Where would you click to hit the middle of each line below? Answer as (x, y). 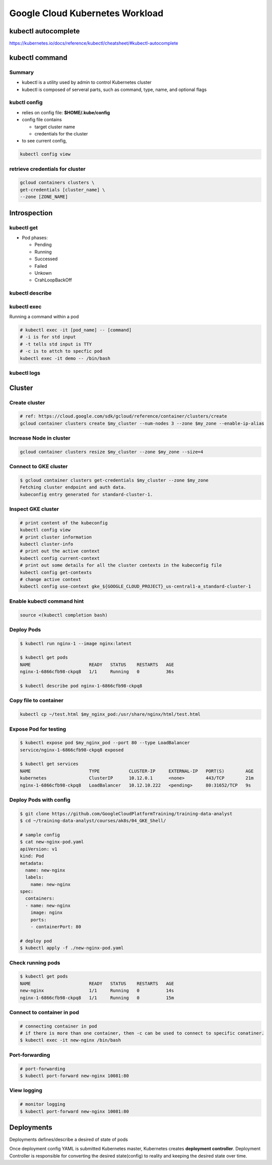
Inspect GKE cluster (34, 509)
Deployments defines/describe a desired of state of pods (69, 1139)
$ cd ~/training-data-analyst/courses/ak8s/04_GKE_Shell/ (93, 821)
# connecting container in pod (59, 1026)
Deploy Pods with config (40, 800)
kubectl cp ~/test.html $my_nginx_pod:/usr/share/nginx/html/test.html (110, 714)
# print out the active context (60, 551)
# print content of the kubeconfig (64, 523)
